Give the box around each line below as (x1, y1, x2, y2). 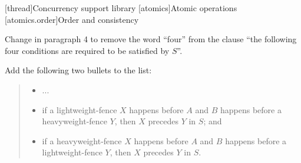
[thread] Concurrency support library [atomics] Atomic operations (5, 2, 237, 13)
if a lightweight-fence (42, 103, 117, 116)
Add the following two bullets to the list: (5, 64, 152, 76)
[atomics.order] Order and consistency (5, 13, 139, 25)
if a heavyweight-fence (42, 134, 122, 147)
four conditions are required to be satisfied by (5, 44, 170, 56)
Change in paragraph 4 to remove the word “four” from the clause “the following (5, 33, 297, 45)
